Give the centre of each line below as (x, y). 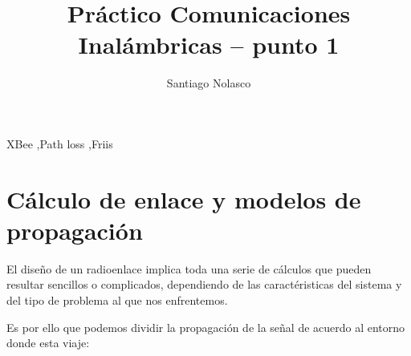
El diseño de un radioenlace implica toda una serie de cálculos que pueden (189, 268)
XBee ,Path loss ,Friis (60, 143)
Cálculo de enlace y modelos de (184, 198)
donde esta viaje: (48, 343)
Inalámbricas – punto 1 (209, 44)
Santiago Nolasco (209, 83)
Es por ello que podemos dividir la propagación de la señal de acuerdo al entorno (206, 327)
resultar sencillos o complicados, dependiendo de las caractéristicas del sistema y (204, 284)
